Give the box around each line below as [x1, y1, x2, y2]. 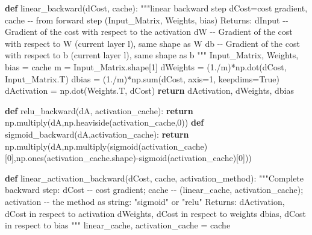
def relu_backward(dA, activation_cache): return [5, 104, 193, 117]
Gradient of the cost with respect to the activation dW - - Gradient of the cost [5, 25, 293, 38]
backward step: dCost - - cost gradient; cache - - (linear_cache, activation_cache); [5, 183, 304, 196]
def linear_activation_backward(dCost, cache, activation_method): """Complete [5, 171, 304, 184]
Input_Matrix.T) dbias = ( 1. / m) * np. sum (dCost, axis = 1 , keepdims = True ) [5, 72, 280, 85]
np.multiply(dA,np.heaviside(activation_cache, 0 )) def [5, 116, 204, 129]
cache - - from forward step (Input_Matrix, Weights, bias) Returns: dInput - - [5, 13, 289, 26]
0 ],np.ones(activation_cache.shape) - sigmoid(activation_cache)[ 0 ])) [7, 151, 252, 164]
